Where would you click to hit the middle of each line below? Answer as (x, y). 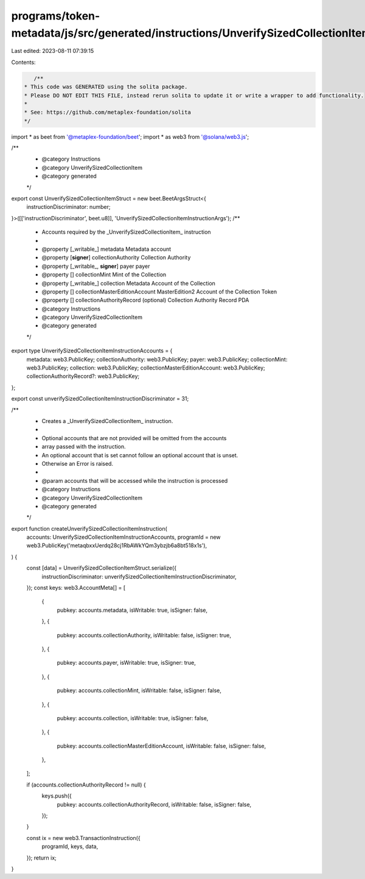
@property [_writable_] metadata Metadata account (106, 249)
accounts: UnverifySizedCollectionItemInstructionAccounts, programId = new (124, 537)
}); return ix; (42, 858)
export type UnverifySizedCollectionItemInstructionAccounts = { (92, 351)
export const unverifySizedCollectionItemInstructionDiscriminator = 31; (100, 399)
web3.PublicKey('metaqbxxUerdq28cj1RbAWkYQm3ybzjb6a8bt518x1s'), (117, 545)
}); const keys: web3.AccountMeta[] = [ (76, 588)
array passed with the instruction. (84, 447)
